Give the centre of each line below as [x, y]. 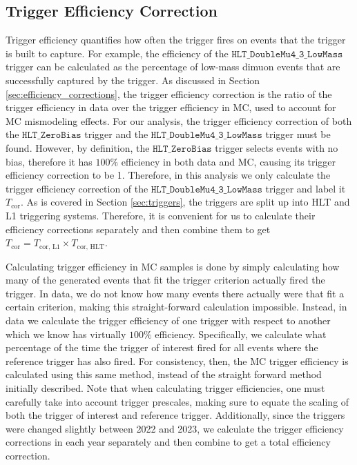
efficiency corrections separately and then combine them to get [138, 229]
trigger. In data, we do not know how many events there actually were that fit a [175, 293]
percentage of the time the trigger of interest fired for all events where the [162, 347]
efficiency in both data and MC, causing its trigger [229, 161]
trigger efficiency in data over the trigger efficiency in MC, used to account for [171, 107]
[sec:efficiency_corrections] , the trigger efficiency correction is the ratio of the [169, 93]
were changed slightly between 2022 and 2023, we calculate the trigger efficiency [175, 428]
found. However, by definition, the [78, 147]
